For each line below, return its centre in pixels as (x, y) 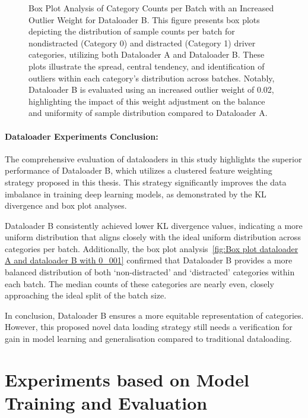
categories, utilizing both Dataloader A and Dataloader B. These (147, 54)
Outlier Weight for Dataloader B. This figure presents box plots (144, 19)
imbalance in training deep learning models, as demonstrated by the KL (136, 194)
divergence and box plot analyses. (66, 205)
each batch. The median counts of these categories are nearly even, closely (139, 283)
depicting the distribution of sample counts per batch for (132, 31)
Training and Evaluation (106, 403)
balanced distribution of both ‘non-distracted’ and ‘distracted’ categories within (150, 272)
